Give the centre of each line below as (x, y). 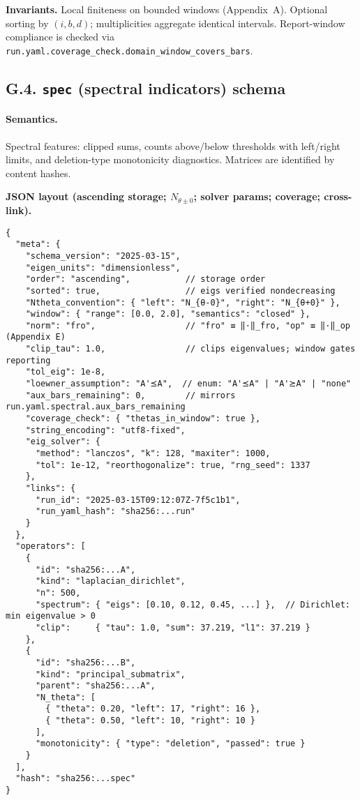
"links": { (51, 488)
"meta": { (38, 244)
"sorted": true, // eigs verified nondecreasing (180, 290)
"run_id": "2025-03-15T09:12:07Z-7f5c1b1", (138, 500)
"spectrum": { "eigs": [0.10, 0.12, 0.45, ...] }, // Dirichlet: (193, 604)
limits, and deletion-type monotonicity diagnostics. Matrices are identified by (170, 159)
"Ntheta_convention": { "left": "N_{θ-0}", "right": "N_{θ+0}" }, (183, 302)
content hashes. (38, 173)
